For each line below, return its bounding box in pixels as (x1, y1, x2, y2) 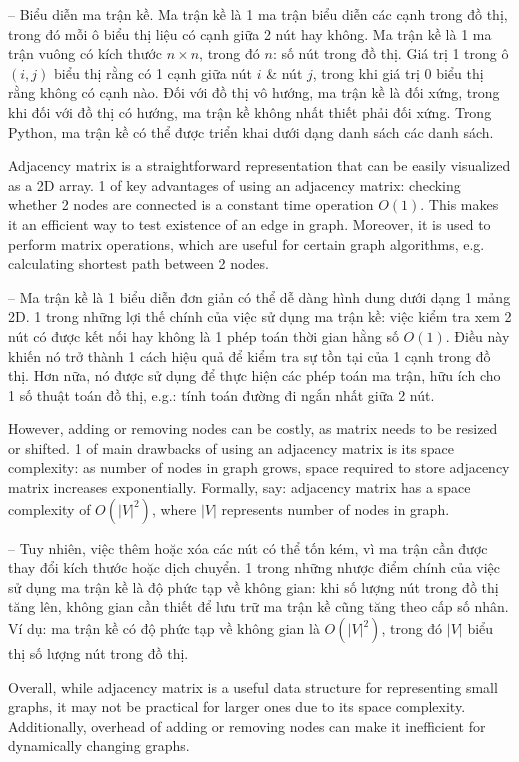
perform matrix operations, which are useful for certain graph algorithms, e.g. (8, 233, 485, 254)
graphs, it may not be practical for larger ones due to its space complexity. (8, 696, 466, 717)
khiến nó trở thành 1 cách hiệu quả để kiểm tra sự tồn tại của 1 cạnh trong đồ (8, 345, 491, 366)
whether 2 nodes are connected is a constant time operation (8, 194, 374, 215)
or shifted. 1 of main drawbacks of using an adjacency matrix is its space (8, 437, 454, 458)
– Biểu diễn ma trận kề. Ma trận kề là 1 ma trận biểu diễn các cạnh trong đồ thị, (8, 4, 508, 24)
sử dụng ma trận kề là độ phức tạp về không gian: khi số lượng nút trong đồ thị (8, 576, 499, 597)
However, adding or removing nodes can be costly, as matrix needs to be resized (8, 418, 498, 439)
